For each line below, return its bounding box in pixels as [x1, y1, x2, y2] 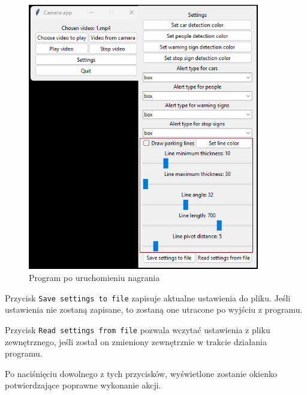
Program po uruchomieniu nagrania [29, 271, 160, 283]
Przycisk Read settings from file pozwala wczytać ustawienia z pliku [5, 323, 270, 336]
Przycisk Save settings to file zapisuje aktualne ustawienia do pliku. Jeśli [5, 291, 291, 304]
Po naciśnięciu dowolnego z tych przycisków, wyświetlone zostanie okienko [5, 367, 277, 379]
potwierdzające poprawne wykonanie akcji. [5, 379, 161, 391]
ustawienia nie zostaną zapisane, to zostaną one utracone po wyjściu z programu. [5, 303, 303, 316]
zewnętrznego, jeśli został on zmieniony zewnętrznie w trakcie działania [5, 335, 267, 348]
